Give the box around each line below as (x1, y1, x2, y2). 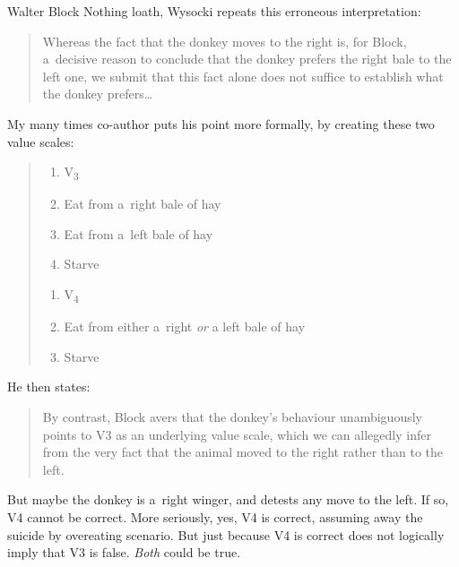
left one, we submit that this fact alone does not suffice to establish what (42, 66, 444, 85)
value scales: (7, 132, 74, 150)
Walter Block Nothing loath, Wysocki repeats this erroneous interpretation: (7, 2, 421, 20)
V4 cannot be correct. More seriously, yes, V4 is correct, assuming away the (7, 507, 423, 526)
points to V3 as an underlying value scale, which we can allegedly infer (42, 425, 431, 443)
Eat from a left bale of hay (64, 224, 213, 243)
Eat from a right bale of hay (64, 194, 221, 213)
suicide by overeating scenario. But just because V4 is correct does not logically (7, 525, 445, 544)
